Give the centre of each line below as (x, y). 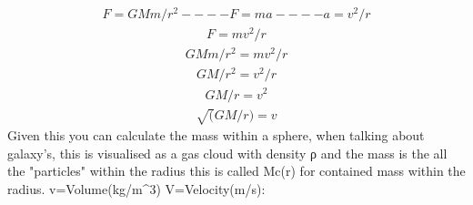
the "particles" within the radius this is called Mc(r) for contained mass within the (236, 171)
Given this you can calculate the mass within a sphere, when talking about (216, 135)
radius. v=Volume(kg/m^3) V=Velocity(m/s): (136, 188)
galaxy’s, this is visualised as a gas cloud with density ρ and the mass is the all (227, 153)
